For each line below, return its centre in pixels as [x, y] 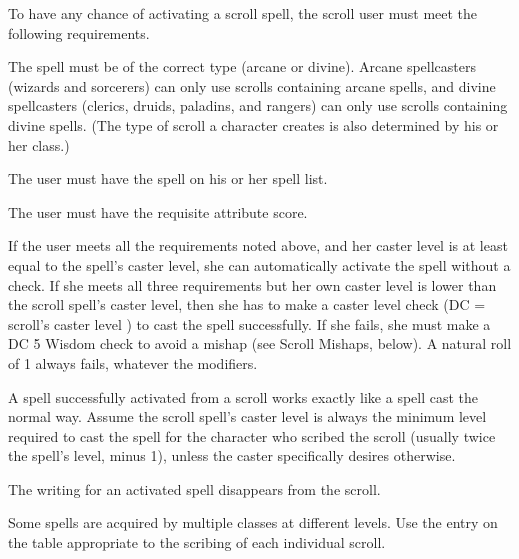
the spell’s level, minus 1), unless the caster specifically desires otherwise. [232, 455]
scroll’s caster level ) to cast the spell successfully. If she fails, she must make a [249, 323]
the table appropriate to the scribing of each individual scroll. [197, 542]
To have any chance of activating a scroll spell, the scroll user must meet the [243, 13]
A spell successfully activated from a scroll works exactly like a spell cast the [243, 396]
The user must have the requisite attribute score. [158, 211]
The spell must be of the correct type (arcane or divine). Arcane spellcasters [242, 66]
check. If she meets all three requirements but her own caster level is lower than [252, 284]
